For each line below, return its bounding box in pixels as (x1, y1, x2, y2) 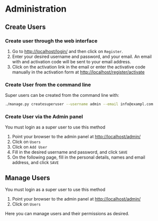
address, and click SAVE (12, 160, 59, 166)
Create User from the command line (5, 81, 91, 88)
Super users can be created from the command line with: (5, 92, 120, 98)
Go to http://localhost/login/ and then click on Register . (12, 48, 123, 54)
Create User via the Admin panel (5, 113, 83, 120)
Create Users (5, 23, 46, 31)
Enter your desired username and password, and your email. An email (12, 54, 152, 59)
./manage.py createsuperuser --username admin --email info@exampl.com (5, 102, 153, 107)
